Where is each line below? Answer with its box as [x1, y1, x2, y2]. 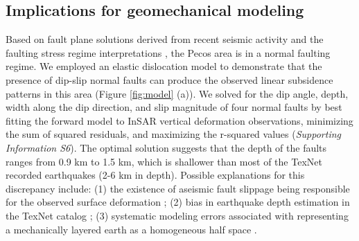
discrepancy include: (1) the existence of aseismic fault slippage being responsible [6, 181, 350, 195]
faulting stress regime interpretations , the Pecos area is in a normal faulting [6, 45, 331, 60]
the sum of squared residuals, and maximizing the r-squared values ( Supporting [6, 127, 341, 141]
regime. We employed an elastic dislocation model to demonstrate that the [6, 59, 322, 73]
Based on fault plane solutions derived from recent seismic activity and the [6, 32, 324, 46]
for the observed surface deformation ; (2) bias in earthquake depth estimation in [6, 195, 350, 209]
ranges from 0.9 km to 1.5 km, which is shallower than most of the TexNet [6, 154, 322, 168]
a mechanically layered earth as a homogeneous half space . [6, 222, 257, 236]
